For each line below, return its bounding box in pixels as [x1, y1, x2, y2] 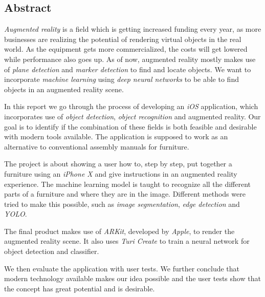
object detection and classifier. [4, 246, 99, 257]
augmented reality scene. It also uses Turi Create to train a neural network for [4, 236, 250, 246]
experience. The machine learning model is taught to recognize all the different [4, 178, 251, 189]
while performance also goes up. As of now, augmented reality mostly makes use [4, 53, 256, 64]
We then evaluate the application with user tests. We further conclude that [4, 263, 240, 273]
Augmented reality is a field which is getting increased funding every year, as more [4, 24, 261, 34]
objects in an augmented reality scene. [4, 83, 124, 94]
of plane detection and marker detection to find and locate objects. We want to [4, 63, 251, 74]
